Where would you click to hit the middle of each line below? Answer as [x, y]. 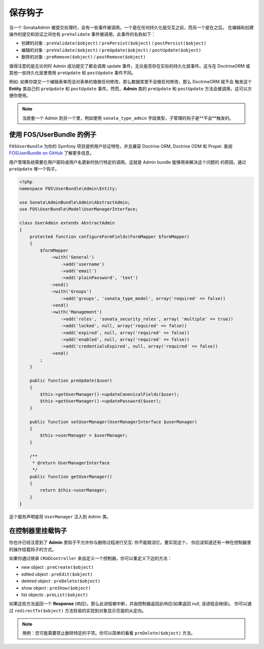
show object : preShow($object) [56, 588]
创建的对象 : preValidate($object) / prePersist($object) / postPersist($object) [114, 43]
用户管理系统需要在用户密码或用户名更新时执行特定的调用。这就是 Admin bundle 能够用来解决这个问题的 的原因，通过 [128, 162]
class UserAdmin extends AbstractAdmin [67, 223]
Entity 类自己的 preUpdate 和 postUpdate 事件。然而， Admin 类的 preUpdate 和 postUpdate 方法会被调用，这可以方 [130, 89]
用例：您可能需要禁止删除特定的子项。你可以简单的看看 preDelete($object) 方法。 [109, 633]
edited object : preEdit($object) [57, 574]
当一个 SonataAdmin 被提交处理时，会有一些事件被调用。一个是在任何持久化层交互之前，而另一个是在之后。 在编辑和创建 [131, 27]
